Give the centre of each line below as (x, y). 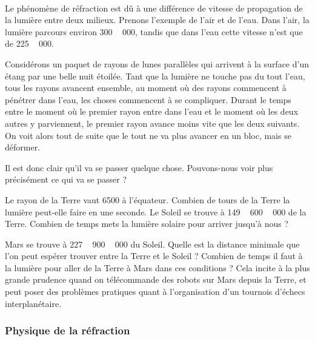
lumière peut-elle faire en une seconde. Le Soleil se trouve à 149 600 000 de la (156, 211)
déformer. (23, 147)
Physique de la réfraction (68, 330)
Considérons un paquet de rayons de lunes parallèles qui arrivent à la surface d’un (157, 63)
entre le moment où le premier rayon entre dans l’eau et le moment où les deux (152, 111)
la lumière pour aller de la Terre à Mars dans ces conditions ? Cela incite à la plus (157, 267)
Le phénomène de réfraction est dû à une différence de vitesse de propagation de (154, 8)
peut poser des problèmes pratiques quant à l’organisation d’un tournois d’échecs (155, 292)
